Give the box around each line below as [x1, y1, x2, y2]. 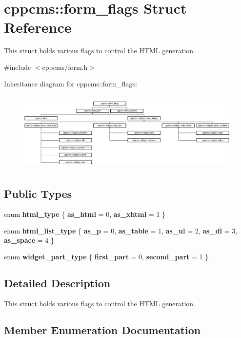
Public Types [4, 186, 72, 201]
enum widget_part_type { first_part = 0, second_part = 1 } [4, 252, 209, 262]
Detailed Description [4, 275, 111, 291]
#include [4, 62, 31, 72]
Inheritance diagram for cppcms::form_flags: [4, 78, 137, 88]
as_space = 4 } [4, 235, 54, 245]
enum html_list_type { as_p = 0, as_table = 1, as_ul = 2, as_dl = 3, [4, 225, 238, 235]
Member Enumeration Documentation [4, 322, 201, 337]
